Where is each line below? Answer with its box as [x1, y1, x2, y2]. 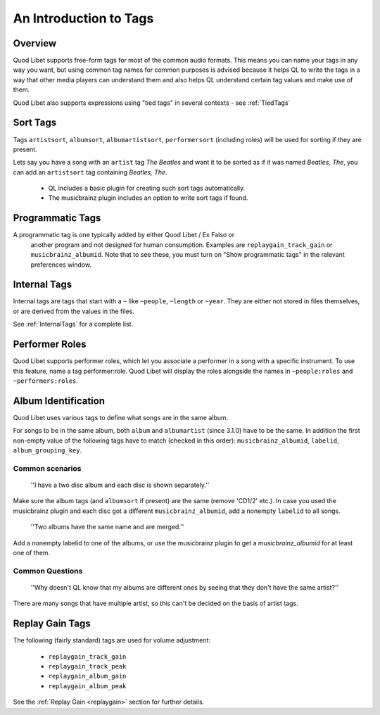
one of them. [13, 548, 51, 557]
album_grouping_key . [13, 446, 82, 455]
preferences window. [30, 260, 91, 269]
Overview [13, 37, 57, 49]
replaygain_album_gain [48, 672, 127, 681]
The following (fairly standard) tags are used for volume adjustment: [13, 636, 211, 645]
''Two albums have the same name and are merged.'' [30, 523, 184, 531]
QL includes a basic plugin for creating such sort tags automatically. [48, 184, 246, 193]
